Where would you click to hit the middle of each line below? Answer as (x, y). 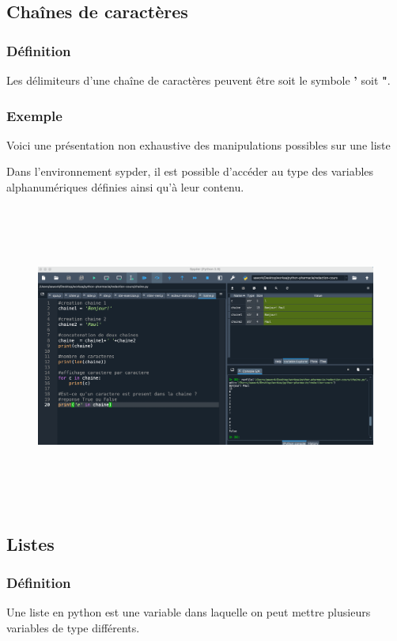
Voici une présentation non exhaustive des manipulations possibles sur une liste (198, 144)
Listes (30, 543)
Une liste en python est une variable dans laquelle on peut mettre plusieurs (189, 612)
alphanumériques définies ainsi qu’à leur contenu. (125, 187)
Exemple (34, 115)
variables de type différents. (73, 627)
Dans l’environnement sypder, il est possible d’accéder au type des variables (190, 171)
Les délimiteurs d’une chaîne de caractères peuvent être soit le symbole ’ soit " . (198, 80)
